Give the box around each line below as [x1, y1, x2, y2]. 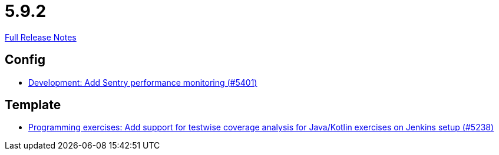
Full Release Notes [5, 32, 77, 42]
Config [5, 52, 45, 68]
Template [5, 97, 61, 113]
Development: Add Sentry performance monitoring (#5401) [28, 77, 257, 87]
